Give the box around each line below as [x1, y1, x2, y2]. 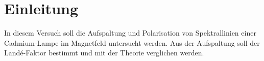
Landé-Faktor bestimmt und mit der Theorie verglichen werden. [4, 47, 204, 58]
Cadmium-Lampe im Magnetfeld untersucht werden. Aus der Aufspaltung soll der [4, 37, 260, 48]
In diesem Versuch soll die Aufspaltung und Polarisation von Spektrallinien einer [4, 27, 256, 38]
